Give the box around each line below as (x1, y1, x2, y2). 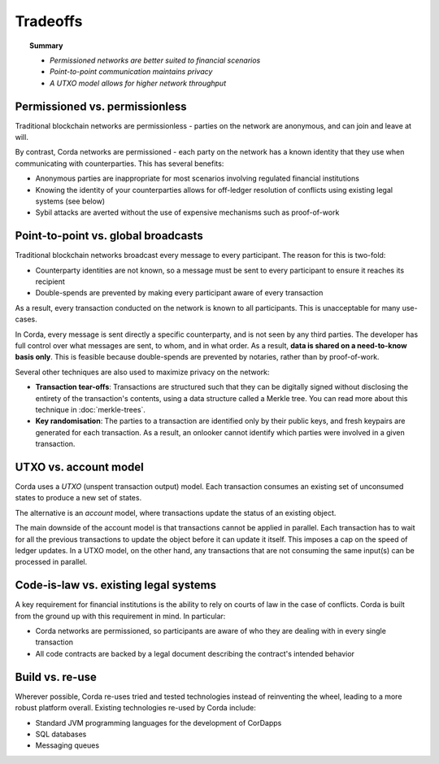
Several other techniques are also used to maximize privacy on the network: (15, 367, 270, 377)
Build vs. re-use (15, 670, 97, 683)
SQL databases (35, 729, 87, 739)
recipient (35, 277, 65, 286)
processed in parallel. (15, 557, 88, 567)
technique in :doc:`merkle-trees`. (35, 404, 146, 414)
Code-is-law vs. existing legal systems (15, 578, 217, 592)
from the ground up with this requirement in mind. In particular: (15, 611, 226, 621)
